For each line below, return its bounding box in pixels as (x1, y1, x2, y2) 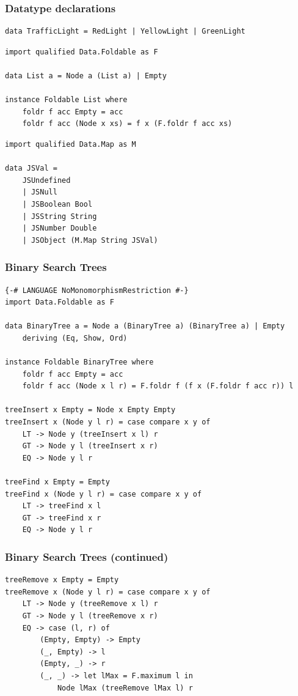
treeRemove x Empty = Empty (5, 576, 119, 585)
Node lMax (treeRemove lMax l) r (57, 683, 193, 692)
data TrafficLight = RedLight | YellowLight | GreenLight (5, 27, 245, 36)
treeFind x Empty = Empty (5, 478, 110, 487)
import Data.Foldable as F (5, 298, 114, 307)
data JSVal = (5, 164, 57, 173)
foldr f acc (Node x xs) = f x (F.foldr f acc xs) (22, 119, 233, 128)
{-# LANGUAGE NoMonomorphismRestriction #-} (5, 286, 189, 295)
